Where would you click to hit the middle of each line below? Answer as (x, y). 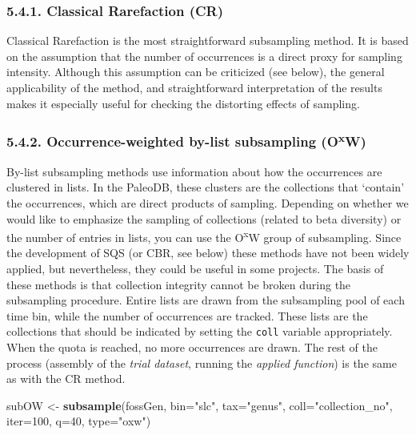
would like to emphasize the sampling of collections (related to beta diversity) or (204, 218)
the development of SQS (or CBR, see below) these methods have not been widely (208, 253)
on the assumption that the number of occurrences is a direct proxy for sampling (204, 56)
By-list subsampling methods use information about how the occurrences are (194, 171)
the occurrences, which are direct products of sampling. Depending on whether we (208, 203)
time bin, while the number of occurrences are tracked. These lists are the (187, 315)
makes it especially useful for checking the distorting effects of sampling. (183, 103)
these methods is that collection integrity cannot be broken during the (179, 284)
